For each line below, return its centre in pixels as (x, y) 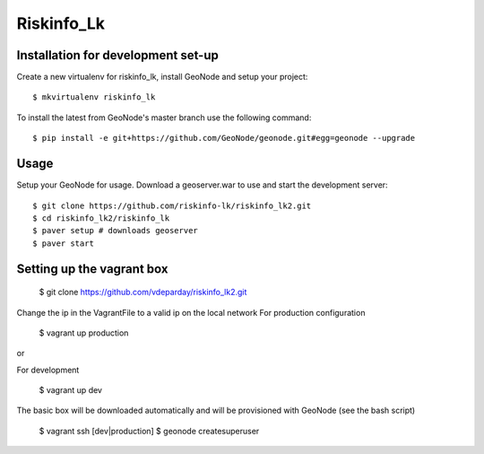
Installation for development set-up (117, 55)
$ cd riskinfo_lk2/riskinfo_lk (101, 218)
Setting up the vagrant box (92, 269)
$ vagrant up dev (71, 390)
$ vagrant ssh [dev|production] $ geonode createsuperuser (149, 431)
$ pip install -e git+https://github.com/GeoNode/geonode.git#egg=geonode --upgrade (224, 138)
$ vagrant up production (84, 333)
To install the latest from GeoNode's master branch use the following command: (164, 118)
